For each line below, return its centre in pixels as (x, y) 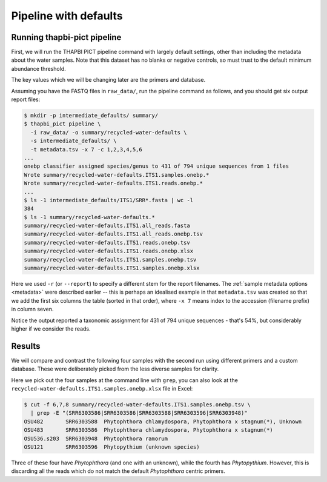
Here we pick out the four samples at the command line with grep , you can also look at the (125, 380)
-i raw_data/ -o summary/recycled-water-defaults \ (109, 132)
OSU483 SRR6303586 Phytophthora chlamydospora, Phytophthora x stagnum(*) (149, 430)
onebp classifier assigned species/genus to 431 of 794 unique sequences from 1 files (157, 166)
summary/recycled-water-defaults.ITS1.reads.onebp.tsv (107, 243)
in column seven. (32, 309)
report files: (26, 99)
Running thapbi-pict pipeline (66, 37)
